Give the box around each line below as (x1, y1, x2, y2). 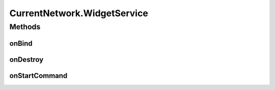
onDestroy (9, 55, 44, 64)
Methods (9, 22, 41, 31)
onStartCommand (9, 71, 68, 80)
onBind (9, 39, 33, 48)
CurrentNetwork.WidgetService (9, 8, 149, 19)
